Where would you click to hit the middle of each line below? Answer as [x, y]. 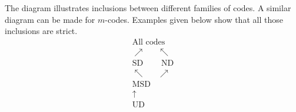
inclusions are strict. [41, 31]
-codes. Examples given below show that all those [194, 19]
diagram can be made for [50, 19]
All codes [149, 42]
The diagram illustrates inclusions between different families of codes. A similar [148, 8]
